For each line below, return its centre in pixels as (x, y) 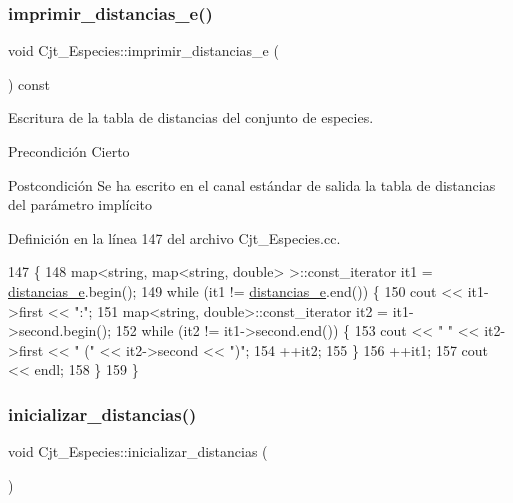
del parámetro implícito (80, 204)
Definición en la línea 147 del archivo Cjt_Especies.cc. (174, 237)
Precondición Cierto (69, 151)
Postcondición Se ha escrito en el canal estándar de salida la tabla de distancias (252, 184)
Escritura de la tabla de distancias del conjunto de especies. (191, 117)
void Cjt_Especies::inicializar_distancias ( (138, 451)
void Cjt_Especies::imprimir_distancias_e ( (143, 50)
